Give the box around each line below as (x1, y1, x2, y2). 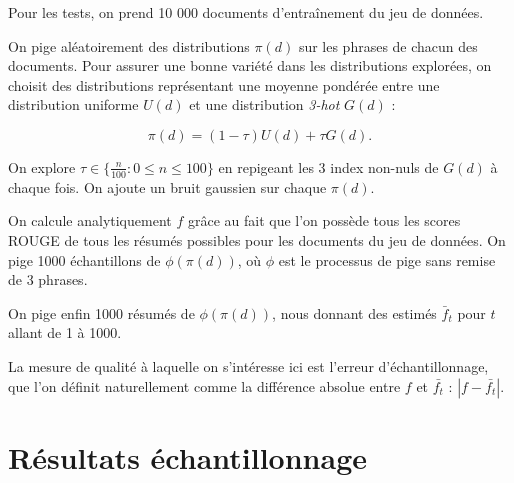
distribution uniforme (8, 94, 139, 115)
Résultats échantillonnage (8, 436, 367, 477)
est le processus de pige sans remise (278, 249, 496, 270)
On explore (8, 156, 76, 177)
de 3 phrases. (8, 269, 88, 290)
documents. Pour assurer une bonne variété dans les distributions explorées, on (8, 55, 492, 76)
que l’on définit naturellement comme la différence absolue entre (8, 375, 401, 396)
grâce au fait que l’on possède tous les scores (187, 210, 461, 231)
